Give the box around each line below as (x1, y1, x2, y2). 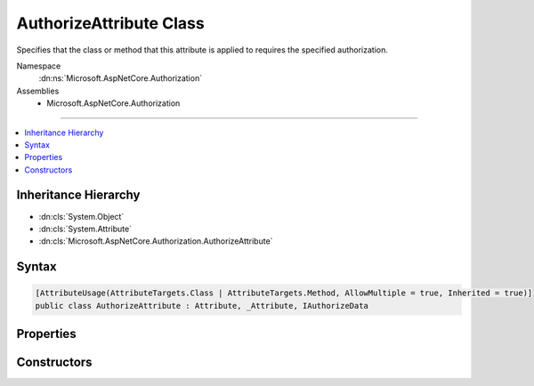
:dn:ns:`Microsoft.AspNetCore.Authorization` (38, 73, 203, 84)
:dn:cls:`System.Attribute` (38, 223, 133, 234)
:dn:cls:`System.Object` (38, 211, 125, 221)
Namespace (16, 60, 61, 71)
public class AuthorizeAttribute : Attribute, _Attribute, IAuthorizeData (35, 301, 369, 310)
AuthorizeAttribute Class (16, 13, 205, 33)
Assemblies (16, 85, 60, 96)
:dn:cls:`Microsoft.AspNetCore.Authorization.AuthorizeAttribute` (38, 236, 273, 246)
